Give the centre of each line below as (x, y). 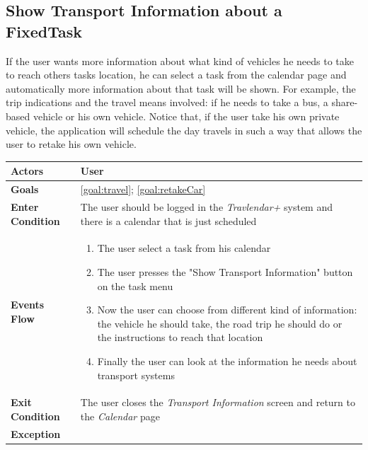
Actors (27, 171)
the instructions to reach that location (180, 337)
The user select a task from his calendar (184, 248)
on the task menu (135, 285)
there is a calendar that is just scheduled (168, 220)
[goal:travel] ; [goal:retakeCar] (143, 189)
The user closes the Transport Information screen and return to (218, 402)
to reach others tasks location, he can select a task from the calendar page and (176, 75)
